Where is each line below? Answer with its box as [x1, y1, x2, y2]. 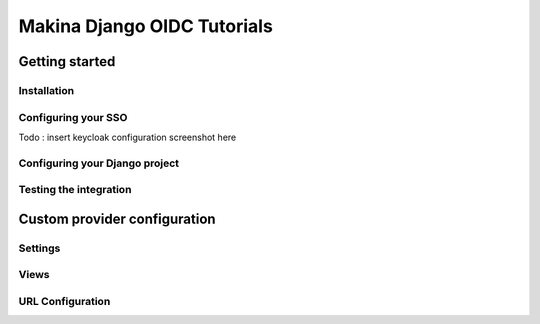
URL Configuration [18, 294, 111, 308]
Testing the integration [18, 183, 132, 197]
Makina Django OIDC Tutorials [18, 15, 274, 37]
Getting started [18, 53, 116, 70]
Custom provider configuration [18, 210, 216, 227]
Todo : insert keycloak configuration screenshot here [18, 131, 237, 143]
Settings [18, 241, 61, 255]
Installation [18, 83, 75, 97]
